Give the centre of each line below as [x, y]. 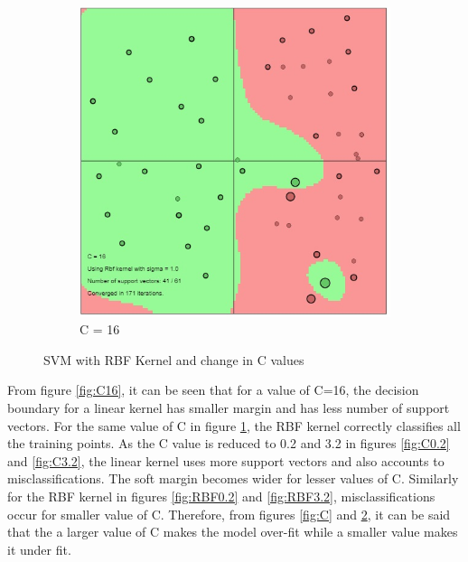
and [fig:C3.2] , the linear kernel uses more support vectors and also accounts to [226, 460]
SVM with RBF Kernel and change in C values [174, 359]
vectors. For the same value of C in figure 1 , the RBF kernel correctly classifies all [234, 425]
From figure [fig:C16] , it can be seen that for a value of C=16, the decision [213, 390]
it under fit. [39, 549]
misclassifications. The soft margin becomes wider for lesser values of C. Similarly [233, 478]
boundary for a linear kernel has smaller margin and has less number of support [229, 408]
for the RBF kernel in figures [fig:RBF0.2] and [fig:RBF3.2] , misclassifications [221, 496]
